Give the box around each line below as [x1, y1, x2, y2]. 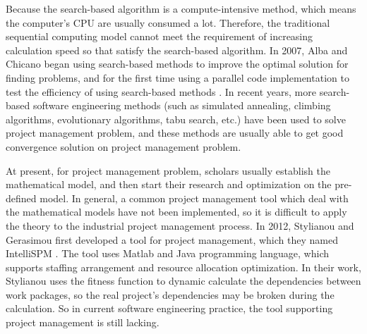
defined [6, 190, 37, 205]
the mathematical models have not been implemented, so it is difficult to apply [6, 204, 347, 219]
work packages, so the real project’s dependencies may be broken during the [6, 287, 335, 302]
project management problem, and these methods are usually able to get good [6, 125, 344, 140]
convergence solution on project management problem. [6, 139, 241, 154]
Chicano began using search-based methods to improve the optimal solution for [6, 56, 349, 71]
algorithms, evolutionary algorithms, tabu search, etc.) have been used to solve [6, 111, 346, 126]
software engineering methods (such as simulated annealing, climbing [32, 98, 331, 113]
